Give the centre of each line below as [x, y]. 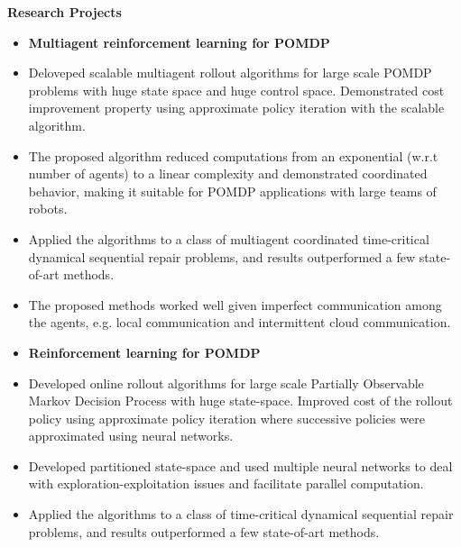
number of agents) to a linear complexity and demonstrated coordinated [228, 173]
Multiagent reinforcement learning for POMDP [179, 42]
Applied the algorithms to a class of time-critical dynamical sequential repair [241, 514]
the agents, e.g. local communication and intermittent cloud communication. [240, 322]
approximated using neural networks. [131, 436]
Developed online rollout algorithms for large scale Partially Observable [226, 383]
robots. [48, 209]
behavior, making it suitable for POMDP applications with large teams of [232, 191]
